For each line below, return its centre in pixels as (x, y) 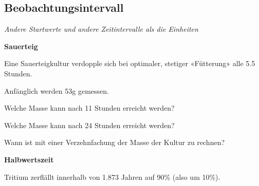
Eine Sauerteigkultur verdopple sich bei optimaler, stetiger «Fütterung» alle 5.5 (130, 63)
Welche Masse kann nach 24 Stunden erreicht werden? (89, 125)
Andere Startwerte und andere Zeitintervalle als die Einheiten (101, 29)
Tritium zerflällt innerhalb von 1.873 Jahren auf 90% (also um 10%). (112, 177)
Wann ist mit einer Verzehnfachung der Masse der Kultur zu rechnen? (115, 142)
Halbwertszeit (29, 159)
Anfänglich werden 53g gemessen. (57, 90)
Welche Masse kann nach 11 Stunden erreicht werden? (89, 108)
